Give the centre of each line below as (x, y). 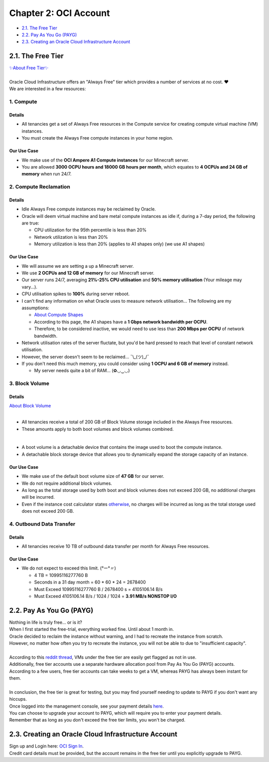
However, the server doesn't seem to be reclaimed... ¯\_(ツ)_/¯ (85, 357)
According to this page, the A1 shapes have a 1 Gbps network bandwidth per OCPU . (121, 322)
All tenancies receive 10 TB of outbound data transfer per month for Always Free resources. (116, 547)
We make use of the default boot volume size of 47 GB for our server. (93, 476)
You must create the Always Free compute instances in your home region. (98, 138)
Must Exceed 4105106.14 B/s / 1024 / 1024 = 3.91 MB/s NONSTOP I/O (105, 596)
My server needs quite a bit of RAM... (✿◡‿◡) (82, 371)
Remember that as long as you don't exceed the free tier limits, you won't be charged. (97, 720)
